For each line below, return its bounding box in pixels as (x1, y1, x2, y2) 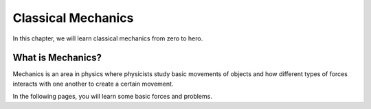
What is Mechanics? (12, 52, 102, 64)
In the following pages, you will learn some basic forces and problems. (12, 93, 212, 101)
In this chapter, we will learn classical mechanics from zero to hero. (12, 34, 203, 43)
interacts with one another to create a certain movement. (12, 80, 174, 88)
